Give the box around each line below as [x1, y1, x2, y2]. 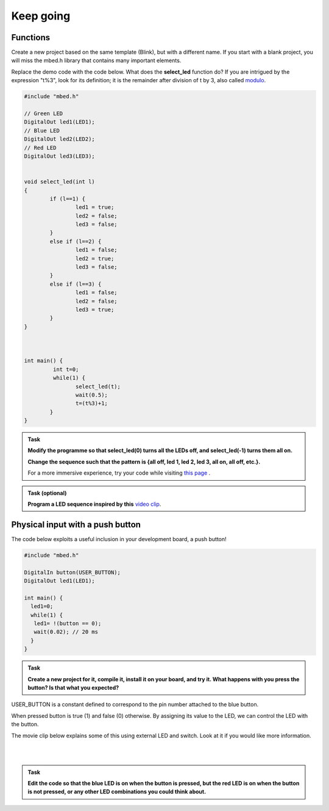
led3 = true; [75, 306, 115, 313]
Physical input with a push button [11, 519, 141, 529]
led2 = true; [75, 255, 115, 262]
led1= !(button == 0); [34, 620, 102, 627]
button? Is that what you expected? [27, 684, 119, 691]
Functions [11, 32, 51, 43]
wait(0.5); [75, 391, 108, 398]
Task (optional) [27, 489, 67, 497]
